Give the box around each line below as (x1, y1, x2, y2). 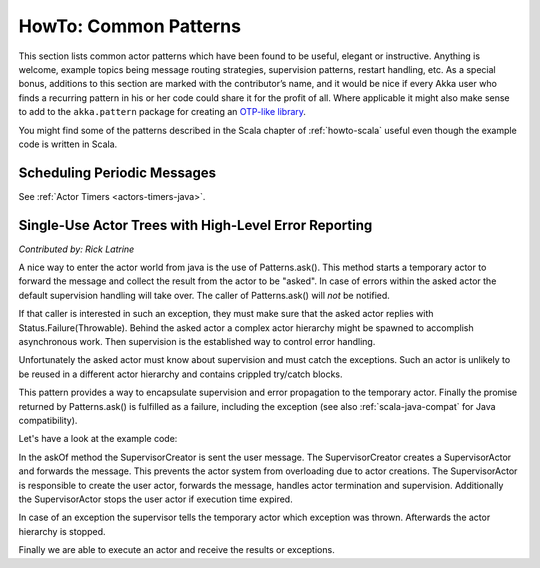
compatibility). (18, 415, 78, 426)
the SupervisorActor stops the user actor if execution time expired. (18, 493, 294, 505)
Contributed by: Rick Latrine (18, 243, 135, 255)
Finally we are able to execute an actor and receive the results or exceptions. (18, 544, 335, 556)
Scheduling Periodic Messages (18, 164, 217, 181)
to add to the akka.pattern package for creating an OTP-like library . (18, 106, 307, 118)
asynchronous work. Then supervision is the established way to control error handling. (18, 336, 376, 348)
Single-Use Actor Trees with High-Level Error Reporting (18, 216, 373, 234)
